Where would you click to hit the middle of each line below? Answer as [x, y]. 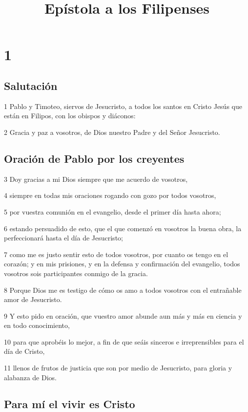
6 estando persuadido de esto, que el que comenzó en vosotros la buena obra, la [123, 228]
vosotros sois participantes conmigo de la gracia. [76, 273]
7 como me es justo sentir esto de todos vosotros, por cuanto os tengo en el [116, 254]
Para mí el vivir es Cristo [70, 403]
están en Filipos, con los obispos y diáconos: [70, 116]
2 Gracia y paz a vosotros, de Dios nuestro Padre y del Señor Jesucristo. [112, 132]
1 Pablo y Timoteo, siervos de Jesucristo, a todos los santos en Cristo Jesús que [123, 106]
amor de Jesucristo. [33, 299]
